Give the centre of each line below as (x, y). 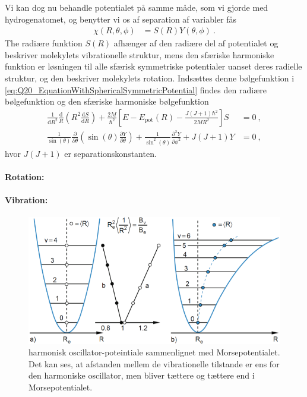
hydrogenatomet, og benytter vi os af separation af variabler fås (121, 19)
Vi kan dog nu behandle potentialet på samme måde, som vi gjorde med (137, 7)
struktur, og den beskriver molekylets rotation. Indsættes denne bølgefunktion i (150, 78)
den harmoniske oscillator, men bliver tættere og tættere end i (142, 375)
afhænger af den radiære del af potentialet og (196, 43)
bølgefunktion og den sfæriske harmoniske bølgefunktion (107, 101)
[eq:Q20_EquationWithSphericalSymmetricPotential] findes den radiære (136, 89)
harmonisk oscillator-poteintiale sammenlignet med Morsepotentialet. (154, 352)
